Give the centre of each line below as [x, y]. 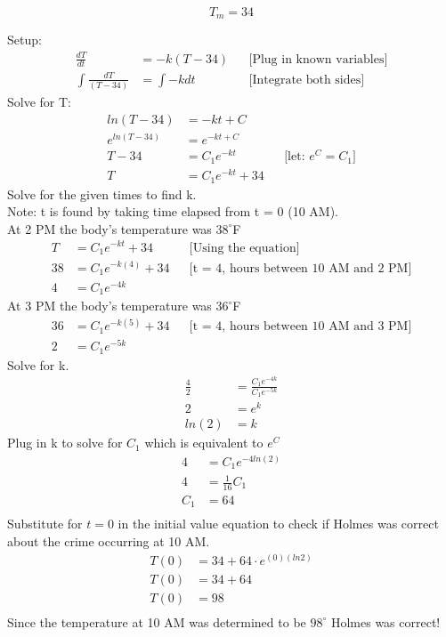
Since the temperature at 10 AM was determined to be [157, 621]
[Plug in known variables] [318, 59]
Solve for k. [38, 364]
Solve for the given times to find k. [102, 194]
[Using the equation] [244, 248]
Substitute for [45, 524]
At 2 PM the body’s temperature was [109, 228]
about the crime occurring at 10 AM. [109, 540]
